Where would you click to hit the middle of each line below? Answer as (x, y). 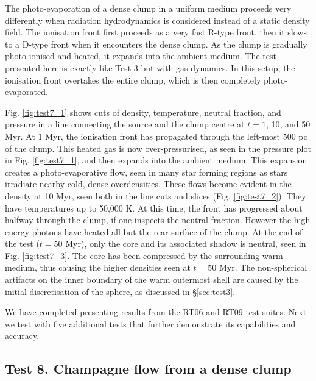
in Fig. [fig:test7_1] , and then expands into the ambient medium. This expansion (156, 160)
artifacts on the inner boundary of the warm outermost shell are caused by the (152, 280)
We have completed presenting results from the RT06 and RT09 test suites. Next (156, 312)
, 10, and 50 (288, 124)
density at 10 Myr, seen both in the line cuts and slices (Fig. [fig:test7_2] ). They (156, 195)
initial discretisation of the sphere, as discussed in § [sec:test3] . (120, 291)
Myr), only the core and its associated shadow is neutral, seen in (186, 244)
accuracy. (22, 336)
